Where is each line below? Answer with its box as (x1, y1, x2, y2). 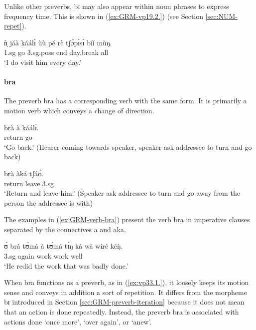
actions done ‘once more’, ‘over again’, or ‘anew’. (4, 316, 152, 327)
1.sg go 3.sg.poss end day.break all (4, 47, 109, 57)
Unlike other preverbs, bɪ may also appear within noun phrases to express (4, 1, 229, 11)
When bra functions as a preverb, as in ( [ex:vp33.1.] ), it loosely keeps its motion (4, 277, 249, 288)
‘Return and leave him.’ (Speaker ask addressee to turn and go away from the (4, 188, 240, 198)
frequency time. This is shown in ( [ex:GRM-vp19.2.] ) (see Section (4, 10, 204, 21)
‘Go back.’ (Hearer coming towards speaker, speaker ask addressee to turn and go (4, 141, 252, 152)
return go (4, 132, 32, 142)
